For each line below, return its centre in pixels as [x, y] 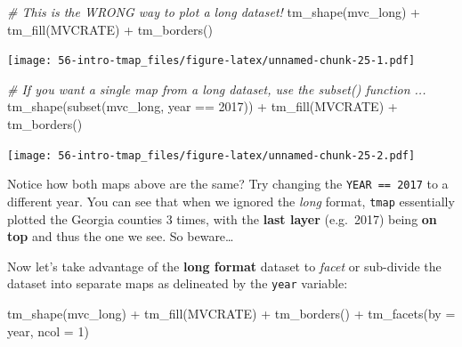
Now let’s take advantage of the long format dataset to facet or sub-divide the [224, 266]
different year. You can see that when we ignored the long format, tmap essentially [231, 201]
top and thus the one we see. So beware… [121, 236]
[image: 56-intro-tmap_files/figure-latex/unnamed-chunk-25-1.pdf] [211, 61]
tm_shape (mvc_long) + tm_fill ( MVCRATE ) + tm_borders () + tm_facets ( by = [231, 314]
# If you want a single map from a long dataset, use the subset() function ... [217, 89]
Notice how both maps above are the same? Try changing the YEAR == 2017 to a [228, 184]
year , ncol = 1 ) [48, 331]
